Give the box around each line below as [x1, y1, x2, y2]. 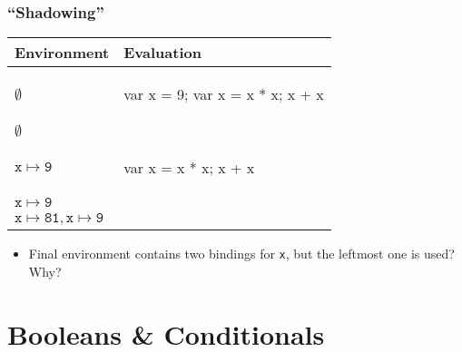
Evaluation [123, 42, 202, 64]
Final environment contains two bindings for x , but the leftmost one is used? [28, 244, 455, 263]
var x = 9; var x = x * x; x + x [123, 83, 324, 105]
